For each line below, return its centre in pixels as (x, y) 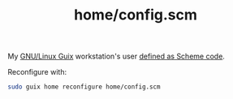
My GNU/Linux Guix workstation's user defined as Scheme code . (116, 56)
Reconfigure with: (37, 72)
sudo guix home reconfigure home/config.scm (84, 87)
